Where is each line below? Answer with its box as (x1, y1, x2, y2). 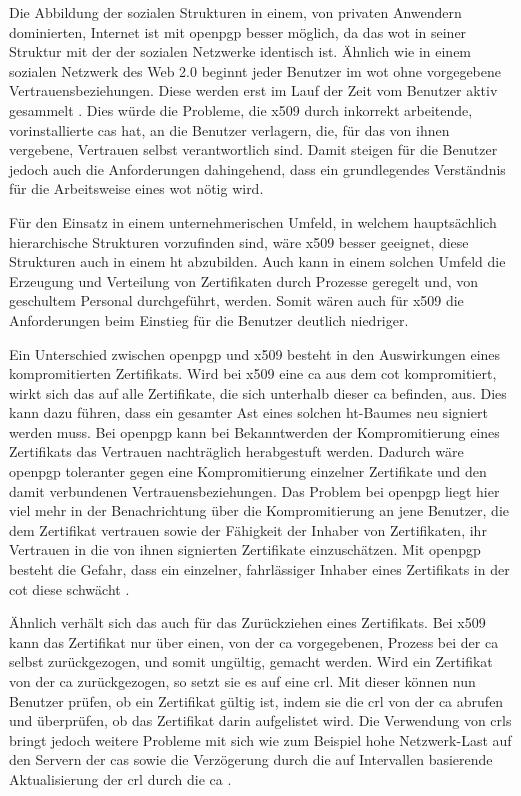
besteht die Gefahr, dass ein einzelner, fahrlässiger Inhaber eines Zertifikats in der (9, 559, 510, 580)
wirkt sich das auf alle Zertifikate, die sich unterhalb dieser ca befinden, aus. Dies (9, 382, 507, 403)
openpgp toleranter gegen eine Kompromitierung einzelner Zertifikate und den (9, 461, 487, 482)
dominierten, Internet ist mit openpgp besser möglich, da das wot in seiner (9, 21, 467, 42)
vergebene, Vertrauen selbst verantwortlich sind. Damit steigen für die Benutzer (9, 139, 498, 160)
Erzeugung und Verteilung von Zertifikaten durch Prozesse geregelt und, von (9, 270, 479, 291)
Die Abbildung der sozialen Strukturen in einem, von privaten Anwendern (9, 2, 462, 22)
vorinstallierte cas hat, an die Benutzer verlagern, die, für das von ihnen (9, 119, 450, 140)
